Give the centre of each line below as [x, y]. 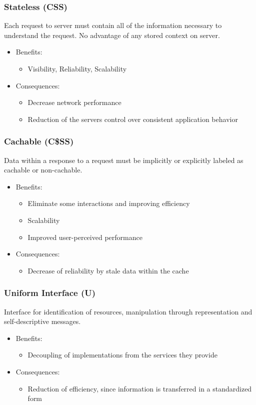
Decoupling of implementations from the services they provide [122, 355]
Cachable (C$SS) [39, 141]
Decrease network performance [74, 102]
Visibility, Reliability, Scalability [77, 68]
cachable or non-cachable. [43, 170]
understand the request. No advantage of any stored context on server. [112, 35]
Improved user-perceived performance [85, 237]
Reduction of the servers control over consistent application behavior [133, 119]
